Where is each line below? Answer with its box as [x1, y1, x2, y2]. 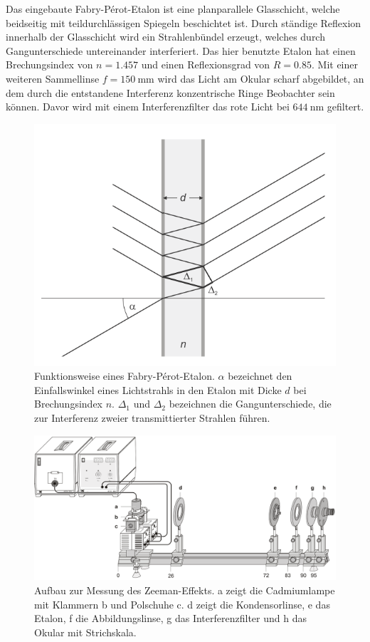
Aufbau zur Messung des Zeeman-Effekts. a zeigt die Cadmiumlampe [34, 582, 335, 597]
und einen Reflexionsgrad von [141, 57, 270, 72]
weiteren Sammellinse [6, 71, 100, 86]
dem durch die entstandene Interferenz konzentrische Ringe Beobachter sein [6, 85, 335, 100]
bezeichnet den [228, 368, 292, 383]
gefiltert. [327, 99, 364, 114]
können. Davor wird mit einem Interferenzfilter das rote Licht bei [6, 99, 290, 114]
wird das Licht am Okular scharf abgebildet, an [157, 71, 364, 86]
